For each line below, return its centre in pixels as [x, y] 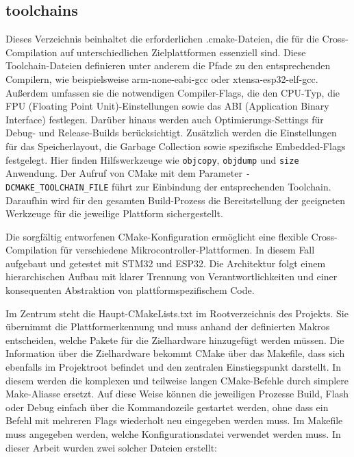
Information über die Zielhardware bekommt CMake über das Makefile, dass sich [175, 353]
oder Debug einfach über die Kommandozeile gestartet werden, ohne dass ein [167, 407]
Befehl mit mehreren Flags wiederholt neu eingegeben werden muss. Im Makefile [174, 420]
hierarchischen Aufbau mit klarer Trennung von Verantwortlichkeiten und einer [172, 276]
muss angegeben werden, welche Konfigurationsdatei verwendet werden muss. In [173, 434]
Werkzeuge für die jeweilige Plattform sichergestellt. [114, 213]
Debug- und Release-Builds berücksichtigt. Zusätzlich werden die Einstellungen [171, 133]
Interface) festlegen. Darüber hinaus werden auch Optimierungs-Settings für [165, 119]
